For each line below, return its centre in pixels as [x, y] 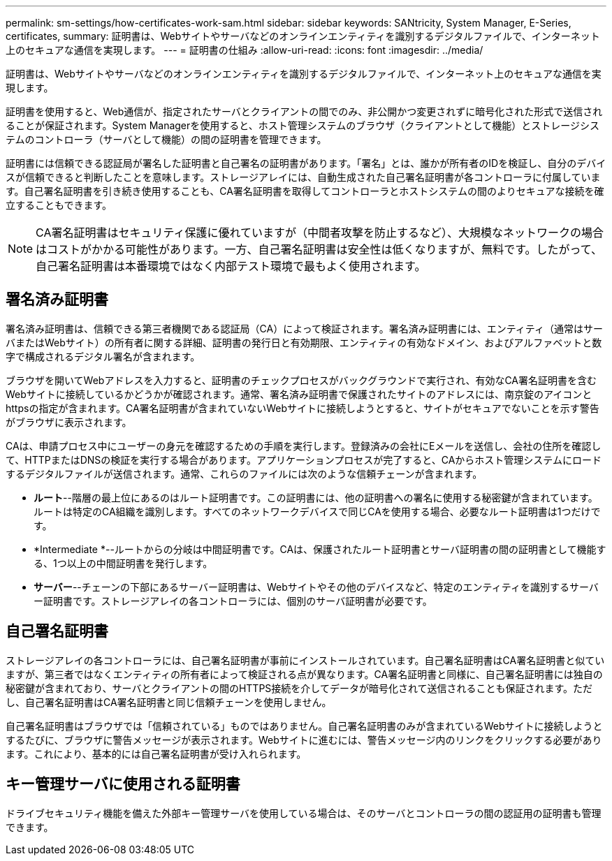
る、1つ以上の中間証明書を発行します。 [123, 563]
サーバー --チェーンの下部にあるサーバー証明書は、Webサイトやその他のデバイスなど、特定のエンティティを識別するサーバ [316, 587]
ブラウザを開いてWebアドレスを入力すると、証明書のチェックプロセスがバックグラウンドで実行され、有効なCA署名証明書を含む [301, 380]
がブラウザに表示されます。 [69, 422]
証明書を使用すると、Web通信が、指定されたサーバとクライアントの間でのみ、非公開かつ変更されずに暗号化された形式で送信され [304, 111]
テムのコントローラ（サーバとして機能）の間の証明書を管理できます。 [166, 139]
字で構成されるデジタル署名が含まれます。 [103, 356]
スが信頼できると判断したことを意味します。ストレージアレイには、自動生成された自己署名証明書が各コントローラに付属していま [303, 177]
